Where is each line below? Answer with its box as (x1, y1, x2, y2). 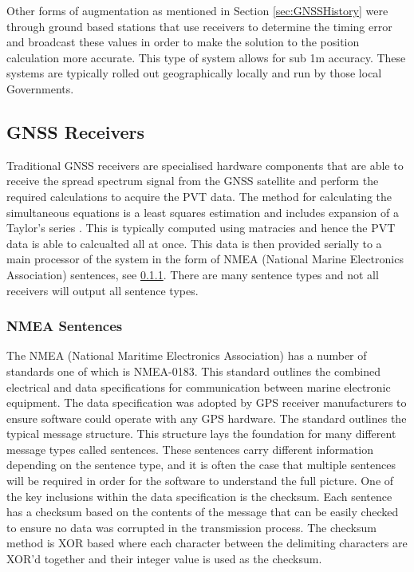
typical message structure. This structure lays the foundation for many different (6, 425, 396, 442)
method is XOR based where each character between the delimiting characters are (6, 535, 408, 551)
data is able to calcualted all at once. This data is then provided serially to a (6, 235, 382, 251)
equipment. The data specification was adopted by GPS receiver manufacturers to (6, 394, 407, 411)
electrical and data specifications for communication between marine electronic (6, 378, 391, 395)
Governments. (6, 80, 74, 97)
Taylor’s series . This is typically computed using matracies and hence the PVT (6, 219, 396, 236)
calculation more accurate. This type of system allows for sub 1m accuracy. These (6, 49, 406, 65)
